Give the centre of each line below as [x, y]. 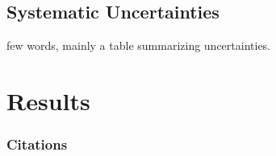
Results [48, 100]
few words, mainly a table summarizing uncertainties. [139, 45]
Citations [37, 144]
